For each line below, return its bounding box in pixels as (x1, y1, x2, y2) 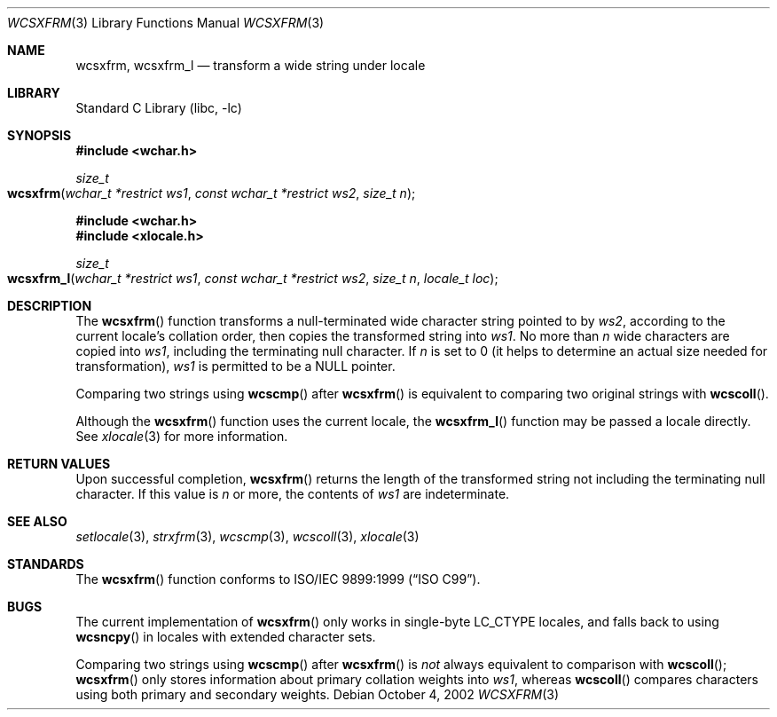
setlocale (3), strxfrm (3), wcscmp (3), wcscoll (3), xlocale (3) (75, 529, 420, 544)
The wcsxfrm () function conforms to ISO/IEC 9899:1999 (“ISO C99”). (75, 571, 481, 587)
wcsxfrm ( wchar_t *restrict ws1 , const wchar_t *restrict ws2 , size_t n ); (7, 185, 416, 201)
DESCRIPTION (7, 298, 92, 313)
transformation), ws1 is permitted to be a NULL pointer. (75, 358, 396, 374)
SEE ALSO (7, 514, 67, 529)
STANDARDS (7, 556, 84, 571)
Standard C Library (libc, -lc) (75, 100, 242, 115)
